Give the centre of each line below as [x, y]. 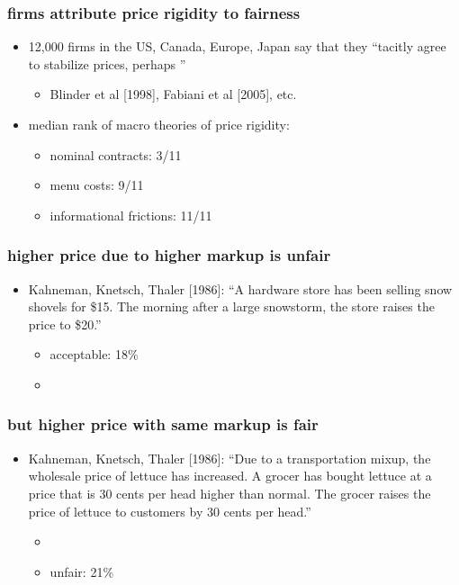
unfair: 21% [82, 571]
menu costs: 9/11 [97, 185]
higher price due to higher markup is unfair [169, 255]
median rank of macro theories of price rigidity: [159, 124]
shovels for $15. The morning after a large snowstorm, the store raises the [231, 306]
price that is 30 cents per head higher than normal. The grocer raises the [229, 493]
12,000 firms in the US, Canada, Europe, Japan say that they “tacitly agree [237, 46]
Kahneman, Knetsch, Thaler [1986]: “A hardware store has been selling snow [240, 288]
